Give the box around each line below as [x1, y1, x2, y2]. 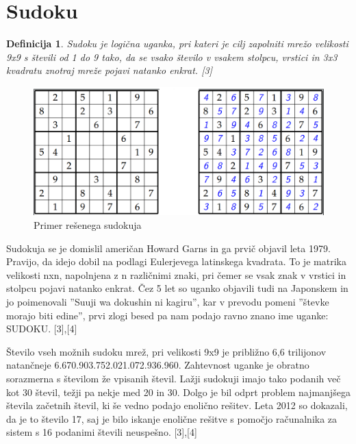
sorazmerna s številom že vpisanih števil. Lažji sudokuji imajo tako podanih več [6, 371, 341, 385]
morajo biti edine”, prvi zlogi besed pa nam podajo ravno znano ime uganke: [6, 308, 329, 322]
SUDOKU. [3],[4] [6, 321, 77, 336]
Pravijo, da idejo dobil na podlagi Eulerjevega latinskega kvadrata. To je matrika [6, 254, 346, 269]
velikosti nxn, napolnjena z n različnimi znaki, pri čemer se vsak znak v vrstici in [6, 267, 346, 282]
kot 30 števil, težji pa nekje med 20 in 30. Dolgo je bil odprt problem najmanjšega [6, 384, 351, 399]
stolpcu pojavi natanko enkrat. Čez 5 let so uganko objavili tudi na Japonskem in [6, 281, 348, 295]
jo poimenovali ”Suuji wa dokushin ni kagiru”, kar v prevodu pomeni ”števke [6, 295, 329, 309]
